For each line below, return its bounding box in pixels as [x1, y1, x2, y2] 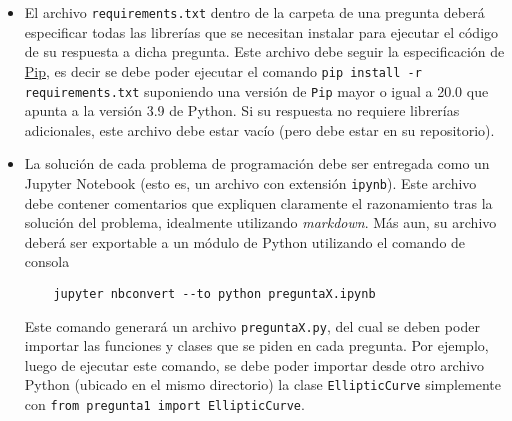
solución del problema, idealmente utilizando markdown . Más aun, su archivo [24, 212, 497, 233]
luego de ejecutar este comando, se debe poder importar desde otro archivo [24, 354, 485, 375]
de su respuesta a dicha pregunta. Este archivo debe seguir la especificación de [24, 41, 505, 62]
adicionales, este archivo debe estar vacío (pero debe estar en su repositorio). [24, 119, 495, 140]
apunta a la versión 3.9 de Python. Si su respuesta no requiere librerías [24, 100, 460, 121]
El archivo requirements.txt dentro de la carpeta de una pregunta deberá [24, 2, 485, 22]
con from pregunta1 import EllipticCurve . [24, 394, 305, 415]
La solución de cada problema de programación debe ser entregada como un [24, 153, 490, 174]
